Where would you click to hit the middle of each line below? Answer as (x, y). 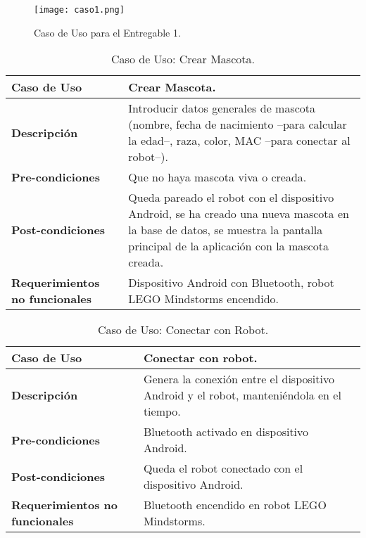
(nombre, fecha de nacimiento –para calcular (238, 124)
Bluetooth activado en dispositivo (226, 432)
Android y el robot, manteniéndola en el (242, 395)
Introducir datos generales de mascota (222, 108)
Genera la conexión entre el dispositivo (239, 379)
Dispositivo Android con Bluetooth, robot (231, 283)
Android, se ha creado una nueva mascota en (239, 214)
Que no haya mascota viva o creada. (217, 177)
